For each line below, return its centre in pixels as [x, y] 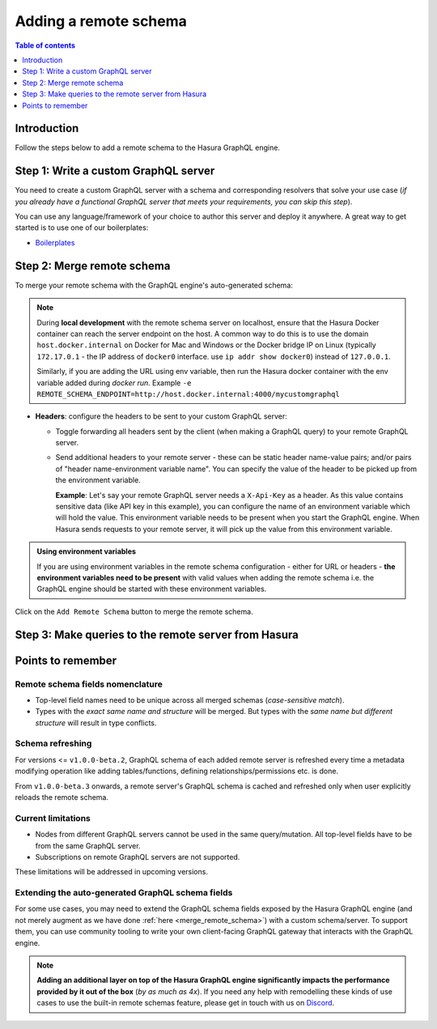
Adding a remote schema [101, 21]
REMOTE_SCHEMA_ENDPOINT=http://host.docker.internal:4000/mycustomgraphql [188, 394]
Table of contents [45, 45]
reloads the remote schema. [62, 797]
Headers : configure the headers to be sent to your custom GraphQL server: [161, 416]
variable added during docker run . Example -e [114, 383]
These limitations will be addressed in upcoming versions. [111, 872]
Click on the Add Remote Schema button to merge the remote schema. [134, 611]
